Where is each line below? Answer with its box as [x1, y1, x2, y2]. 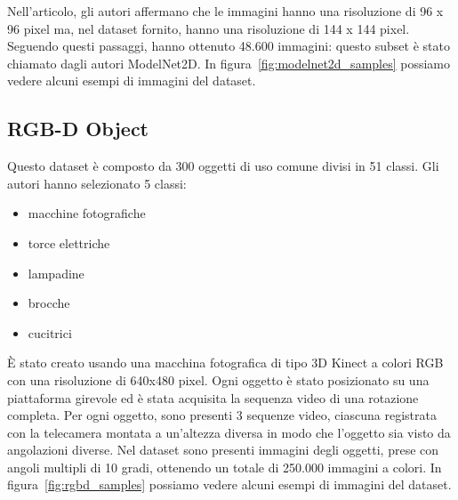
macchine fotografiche [28, 204, 146, 222]
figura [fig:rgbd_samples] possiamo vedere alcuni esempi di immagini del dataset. [7, 475, 452, 494]
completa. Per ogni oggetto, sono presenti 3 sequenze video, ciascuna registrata [7, 406, 437, 424]
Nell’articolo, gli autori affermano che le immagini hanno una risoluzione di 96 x [7, 2, 444, 20]
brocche [28, 294, 70, 312]
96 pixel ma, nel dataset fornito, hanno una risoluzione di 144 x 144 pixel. [7, 19, 410, 37]
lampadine [28, 263, 84, 282]
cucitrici [28, 323, 72, 342]
